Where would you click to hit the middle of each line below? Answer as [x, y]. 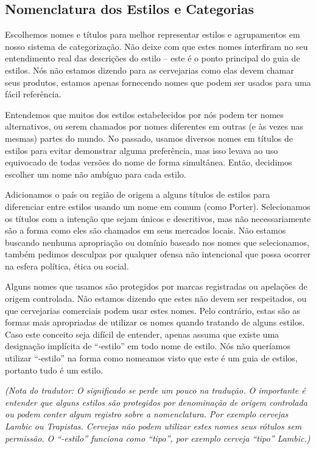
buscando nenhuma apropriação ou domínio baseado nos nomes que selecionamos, [157, 242]
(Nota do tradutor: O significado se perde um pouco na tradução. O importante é [155, 390]
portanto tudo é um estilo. [54, 370]
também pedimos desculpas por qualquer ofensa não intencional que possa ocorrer [158, 254]
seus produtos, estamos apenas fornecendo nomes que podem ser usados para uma [158, 82]
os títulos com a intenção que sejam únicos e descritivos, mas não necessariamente [158, 218]
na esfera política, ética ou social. [67, 266]
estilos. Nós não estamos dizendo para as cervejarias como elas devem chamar [149, 70]
